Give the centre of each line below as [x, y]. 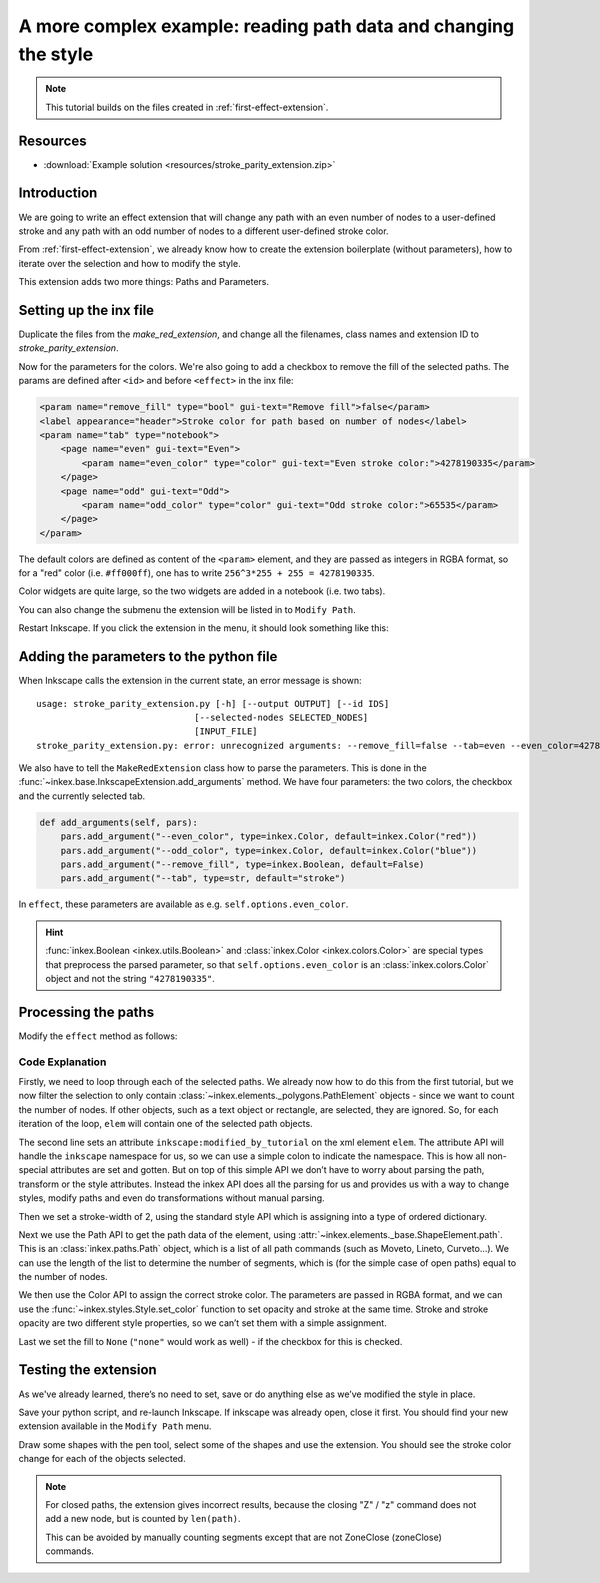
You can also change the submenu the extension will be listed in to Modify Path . [187, 609]
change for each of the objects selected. [102, 1459]
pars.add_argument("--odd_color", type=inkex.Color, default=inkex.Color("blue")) [269, 850]
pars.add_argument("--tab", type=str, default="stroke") [203, 878]
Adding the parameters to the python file [148, 656]
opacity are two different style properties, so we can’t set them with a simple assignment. [202, 1323]
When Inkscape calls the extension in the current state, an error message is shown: [190, 681]
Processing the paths [86, 1011]
